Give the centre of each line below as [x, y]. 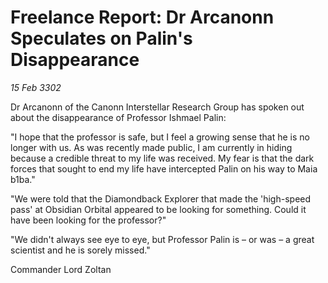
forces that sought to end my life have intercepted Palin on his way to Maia [164, 168]
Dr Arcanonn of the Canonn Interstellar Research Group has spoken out [157, 107]
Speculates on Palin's [101, 38]
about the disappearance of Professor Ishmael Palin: [118, 117]
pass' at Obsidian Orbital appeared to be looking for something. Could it [158, 209]
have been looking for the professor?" [88, 220]
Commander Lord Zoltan [61, 269]
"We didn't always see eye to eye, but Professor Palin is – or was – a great [162, 239]
